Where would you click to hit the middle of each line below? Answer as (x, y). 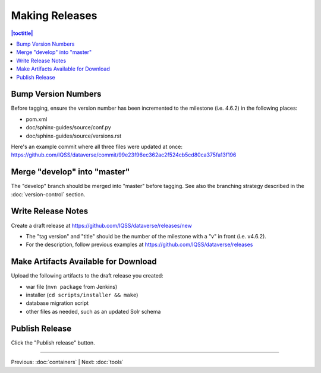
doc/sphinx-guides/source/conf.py (68, 127)
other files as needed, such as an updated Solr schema (93, 311)
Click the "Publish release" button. (53, 342)
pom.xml (37, 119)
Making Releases (54, 15)
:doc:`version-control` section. (48, 194)
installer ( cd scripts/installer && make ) (82, 295)
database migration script (57, 303)
